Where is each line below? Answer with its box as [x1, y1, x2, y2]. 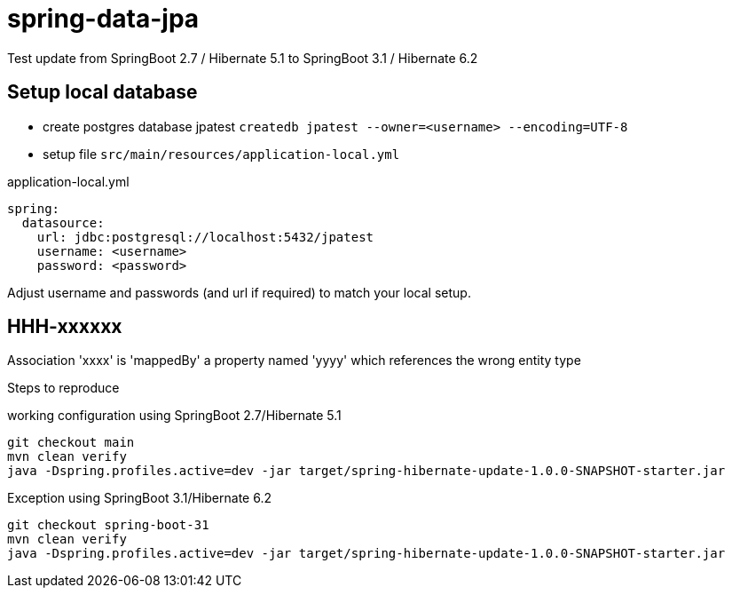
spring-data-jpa [7, 4, 200, 34]
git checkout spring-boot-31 [7, 518, 209, 533]
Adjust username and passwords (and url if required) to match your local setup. [7, 284, 471, 300]
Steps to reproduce [7, 380, 120, 396]
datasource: [21, 215, 105, 230]
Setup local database [7, 81, 198, 104]
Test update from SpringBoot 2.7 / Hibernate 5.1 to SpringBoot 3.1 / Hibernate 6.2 [7, 50, 478, 66]
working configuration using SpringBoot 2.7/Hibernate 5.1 [7, 408, 342, 424]
